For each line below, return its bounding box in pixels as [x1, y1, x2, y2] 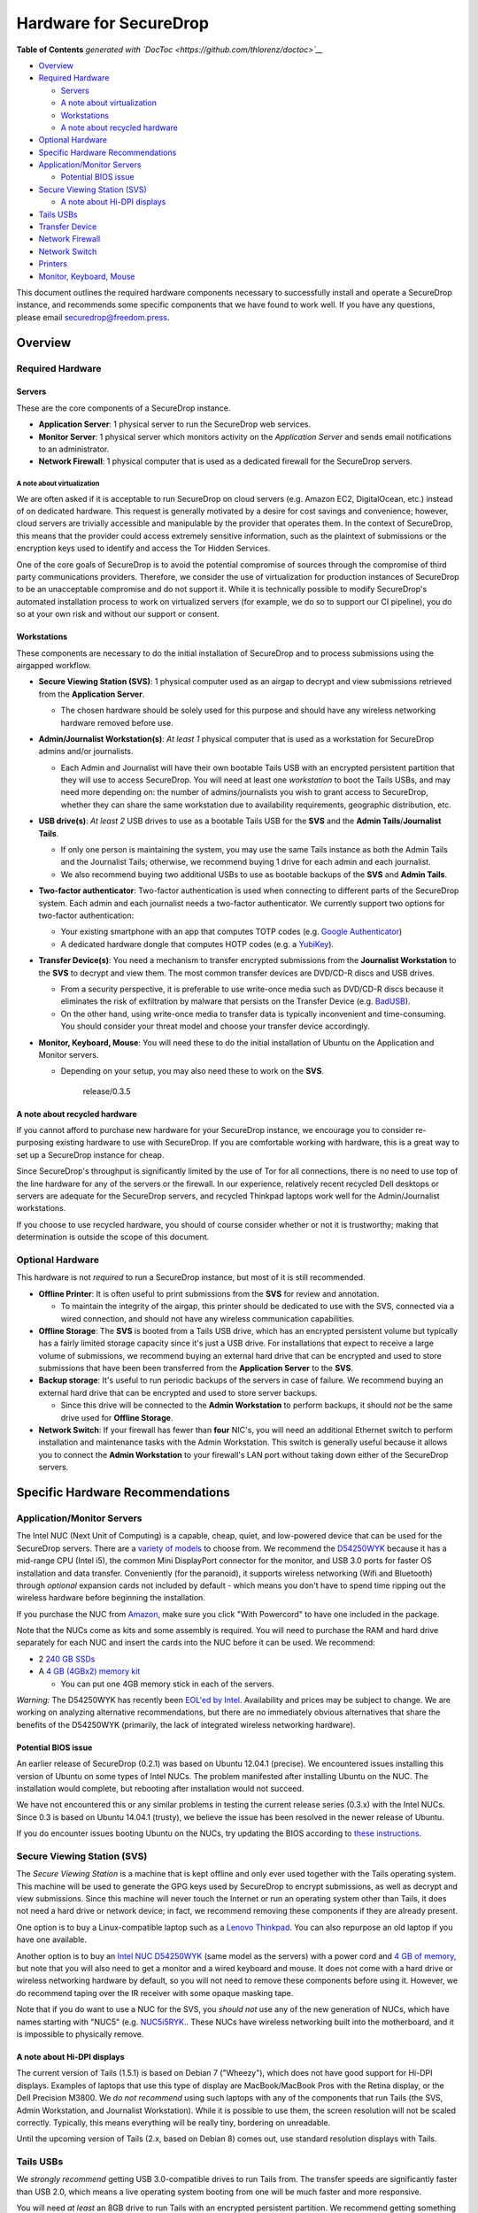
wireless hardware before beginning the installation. [16, 1592, 205, 1603]
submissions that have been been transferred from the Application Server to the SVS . [38, 1363, 354, 1374]
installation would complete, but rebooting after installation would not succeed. [16, 1783, 305, 1793]
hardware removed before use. [60, 717, 173, 728]
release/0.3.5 [82, 1085, 131, 1097]
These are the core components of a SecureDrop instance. [16, 403, 231, 413]
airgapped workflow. [16, 659, 92, 670]
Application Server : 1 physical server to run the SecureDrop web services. [38, 419, 312, 429]
